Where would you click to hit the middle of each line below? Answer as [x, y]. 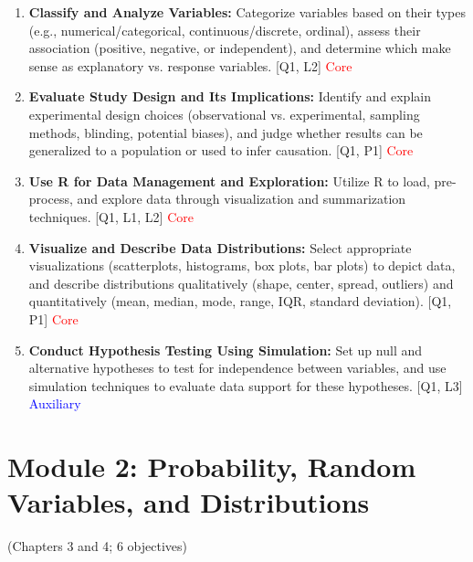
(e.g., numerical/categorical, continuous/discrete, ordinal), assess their [225, 30]
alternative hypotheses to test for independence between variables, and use [237, 368]
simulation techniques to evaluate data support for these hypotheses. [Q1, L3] [246, 385]
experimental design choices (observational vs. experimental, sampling [224, 114]
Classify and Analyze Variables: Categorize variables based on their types [247, 12]
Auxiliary [55, 403]
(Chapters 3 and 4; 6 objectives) [97, 546]
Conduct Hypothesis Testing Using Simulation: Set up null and [226, 350]
